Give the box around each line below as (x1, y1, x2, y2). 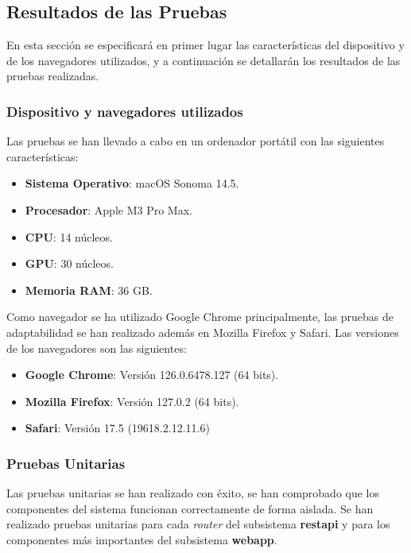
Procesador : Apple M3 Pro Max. (25, 201, 192, 218)
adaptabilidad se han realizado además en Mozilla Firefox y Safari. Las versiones (6, 323, 399, 340)
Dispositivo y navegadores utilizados (6, 101, 243, 121)
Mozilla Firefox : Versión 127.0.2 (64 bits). (25, 393, 239, 409)
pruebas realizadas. (6, 68, 99, 84)
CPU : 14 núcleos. (25, 228, 113, 245)
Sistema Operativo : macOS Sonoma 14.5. (25, 175, 239, 191)
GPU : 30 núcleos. (25, 255, 114, 272)
